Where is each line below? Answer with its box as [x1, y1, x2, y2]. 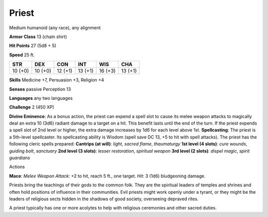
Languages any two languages [9, 95, 73, 101]
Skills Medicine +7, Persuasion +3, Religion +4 [9, 77, 104, 83]
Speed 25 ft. [9, 52, 35, 58]
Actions [9, 164, 25, 170]
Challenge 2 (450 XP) [9, 104, 55, 110]
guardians [9, 155, 30, 161]
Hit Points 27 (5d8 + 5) [9, 43, 57, 49]
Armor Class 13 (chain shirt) [9, 34, 67, 40]
